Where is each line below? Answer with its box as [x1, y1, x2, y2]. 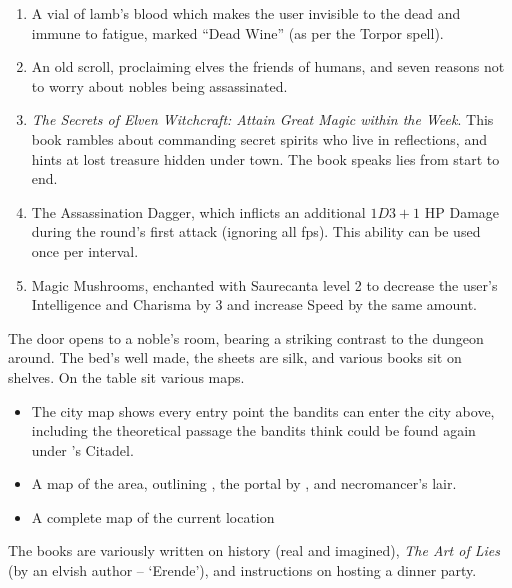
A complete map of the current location [31, 506, 275, 527]
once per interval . [31, 240, 139, 261]
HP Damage [424, 201, 500, 222]
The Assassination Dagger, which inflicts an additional [31, 201, 366, 222]
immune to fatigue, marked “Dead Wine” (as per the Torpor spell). [31, 22, 444, 43]
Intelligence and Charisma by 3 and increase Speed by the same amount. [31, 294, 477, 315]
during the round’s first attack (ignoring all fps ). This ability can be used [31, 221, 481, 242]
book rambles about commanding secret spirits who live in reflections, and [31, 128, 487, 149]
